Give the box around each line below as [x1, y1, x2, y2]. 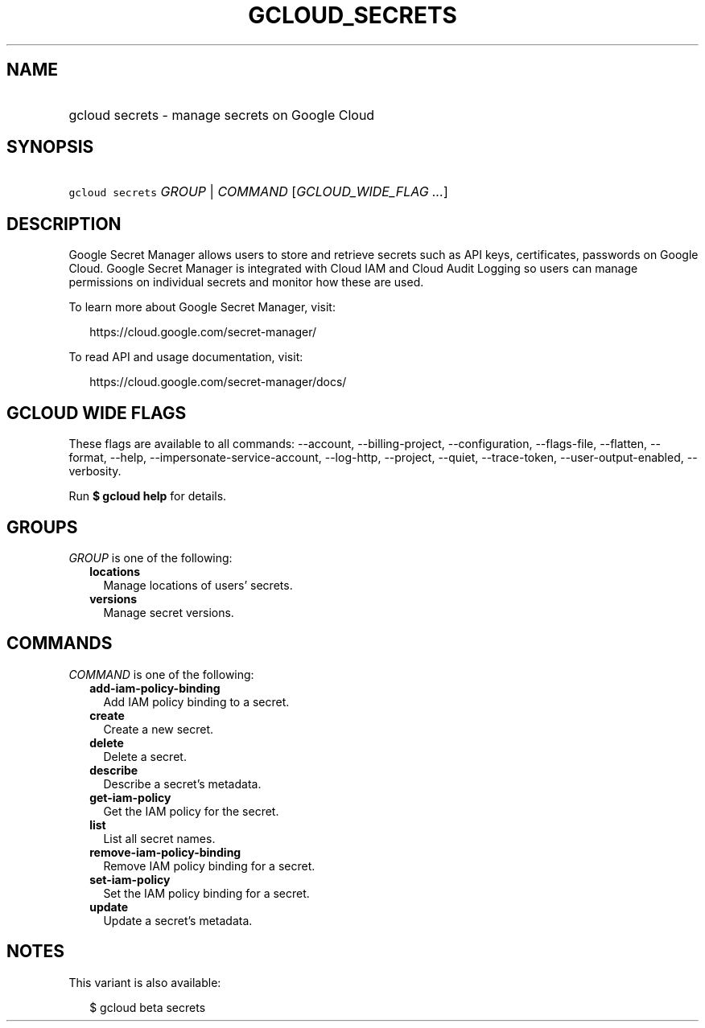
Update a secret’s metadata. [103, 913, 253, 927]
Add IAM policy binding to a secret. [103, 694, 290, 709]
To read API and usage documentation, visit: [68, 350, 303, 364]
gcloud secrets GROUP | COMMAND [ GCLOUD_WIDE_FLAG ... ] [68, 183, 448, 200]
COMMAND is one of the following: [68, 667, 254, 681]
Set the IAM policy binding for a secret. [103, 886, 310, 900]
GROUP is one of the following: [68, 550, 233, 565]
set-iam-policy [89, 872, 171, 886]
